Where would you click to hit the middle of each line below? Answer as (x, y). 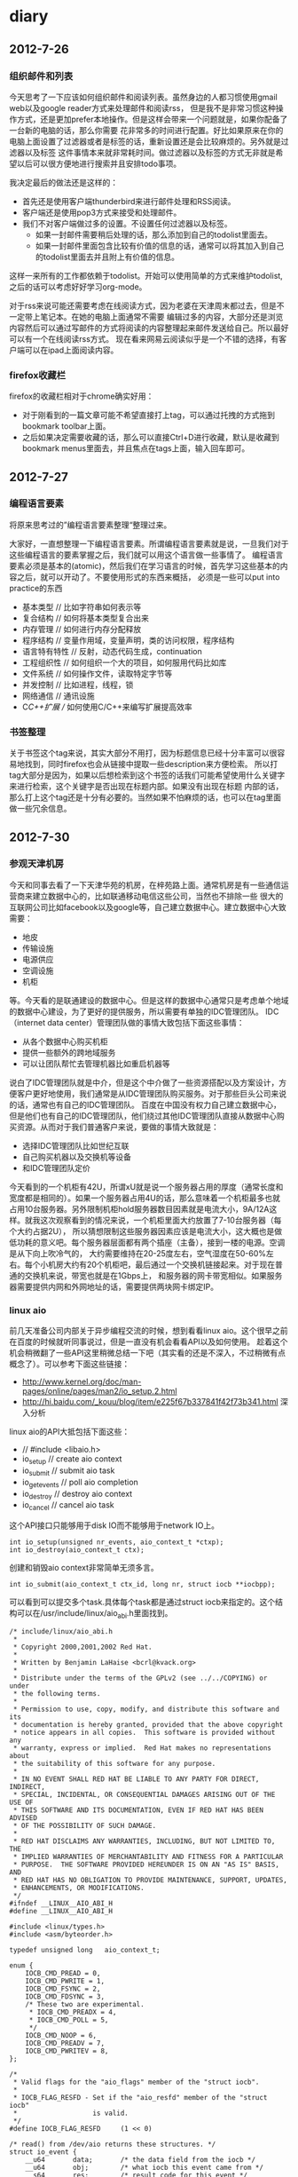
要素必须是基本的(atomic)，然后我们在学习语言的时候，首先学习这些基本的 (145, 566)
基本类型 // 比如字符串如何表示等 (82, 606)
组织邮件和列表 (41, 75)
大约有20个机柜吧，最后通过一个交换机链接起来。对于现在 (169, 1264)
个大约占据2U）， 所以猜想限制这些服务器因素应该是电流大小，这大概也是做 (145, 1231)
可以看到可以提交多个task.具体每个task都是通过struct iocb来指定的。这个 (142, 1602)
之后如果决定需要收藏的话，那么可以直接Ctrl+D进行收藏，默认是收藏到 (150, 438)
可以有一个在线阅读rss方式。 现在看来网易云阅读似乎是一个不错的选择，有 (144, 338)
